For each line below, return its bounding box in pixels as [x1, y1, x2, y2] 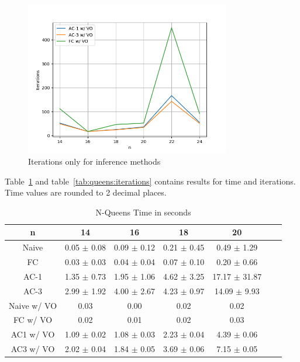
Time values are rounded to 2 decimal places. [5, 186, 167, 199]
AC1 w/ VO [11, 328, 55, 340]
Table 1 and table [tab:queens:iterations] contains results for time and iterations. [5, 175, 296, 187]
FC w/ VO [13, 314, 53, 326]
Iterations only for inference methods [28, 155, 161, 167]
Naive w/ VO [9, 299, 57, 311]
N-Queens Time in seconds [95, 206, 191, 218]
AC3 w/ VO [11, 343, 55, 355]
